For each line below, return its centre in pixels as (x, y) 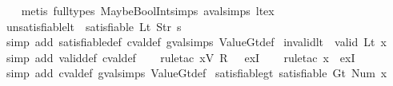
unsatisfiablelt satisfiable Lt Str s (94, 26)
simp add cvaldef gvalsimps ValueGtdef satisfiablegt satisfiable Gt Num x (196, 73)
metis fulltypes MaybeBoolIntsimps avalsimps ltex (148, 10)
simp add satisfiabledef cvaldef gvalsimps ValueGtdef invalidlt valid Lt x (196, 42)
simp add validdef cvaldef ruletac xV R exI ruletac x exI (180, 57)
